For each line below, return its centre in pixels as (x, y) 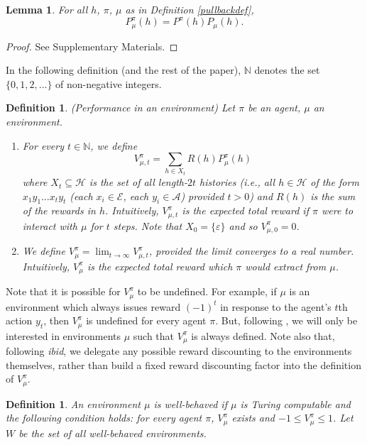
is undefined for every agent (146, 320)
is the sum (333, 196)
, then (56, 320)
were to (337, 210)
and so (243, 225)
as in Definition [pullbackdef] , (190, 9)
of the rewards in (59, 210)
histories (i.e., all (237, 182)
